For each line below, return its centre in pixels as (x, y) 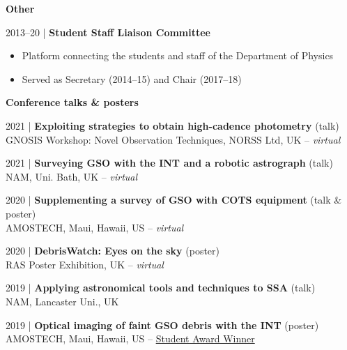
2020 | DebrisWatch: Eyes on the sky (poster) (113, 251)
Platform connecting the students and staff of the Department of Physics (178, 55)
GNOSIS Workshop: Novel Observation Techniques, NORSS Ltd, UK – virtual (173, 139)
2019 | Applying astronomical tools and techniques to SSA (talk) (161, 288)
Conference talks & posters (72, 102)
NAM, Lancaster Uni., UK (62, 301)
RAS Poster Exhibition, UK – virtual (85, 264)
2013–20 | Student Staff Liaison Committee (108, 32)
